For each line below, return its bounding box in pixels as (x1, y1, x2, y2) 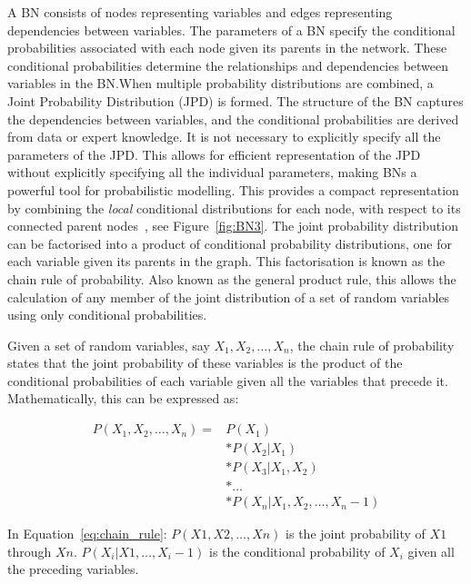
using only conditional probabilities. (7, 305, 207, 324)
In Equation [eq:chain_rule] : (7, 524, 167, 543)
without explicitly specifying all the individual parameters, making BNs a (7, 163, 417, 182)
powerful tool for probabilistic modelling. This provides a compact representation (7, 180, 459, 199)
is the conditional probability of (208, 541, 386, 560)
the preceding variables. (7, 559, 139, 579)
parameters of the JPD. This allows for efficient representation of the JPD (7, 144, 421, 163)
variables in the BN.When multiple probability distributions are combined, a (7, 74, 434, 93)
